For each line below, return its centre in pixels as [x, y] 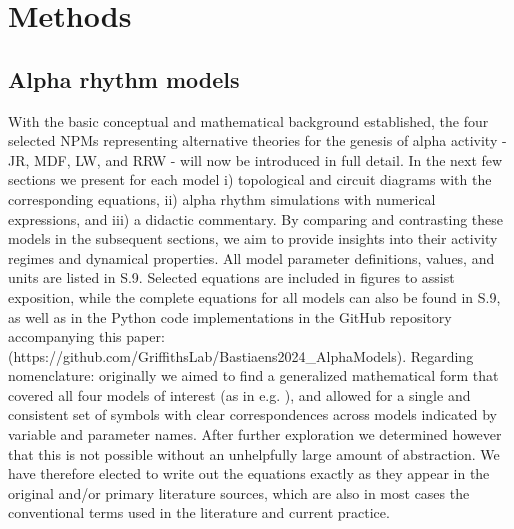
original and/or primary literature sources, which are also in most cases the [239, 492]
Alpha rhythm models [124, 78]
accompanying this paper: [86, 336]
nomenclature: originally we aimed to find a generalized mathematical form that [253, 375]
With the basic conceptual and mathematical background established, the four [248, 120]
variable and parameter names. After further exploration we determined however [255, 434]
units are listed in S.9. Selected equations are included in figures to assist [231, 277]
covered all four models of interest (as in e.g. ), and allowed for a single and [239, 394]
